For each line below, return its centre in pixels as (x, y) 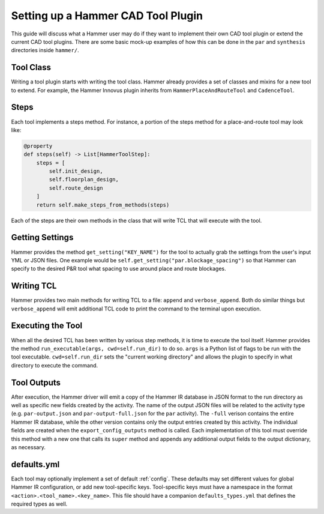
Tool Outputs (36, 382)
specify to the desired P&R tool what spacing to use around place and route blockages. (118, 269)
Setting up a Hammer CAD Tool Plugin (107, 16)
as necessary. (28, 447)
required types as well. (39, 504)
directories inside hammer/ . (45, 50)
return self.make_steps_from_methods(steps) (103, 205)
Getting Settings (42, 237)
